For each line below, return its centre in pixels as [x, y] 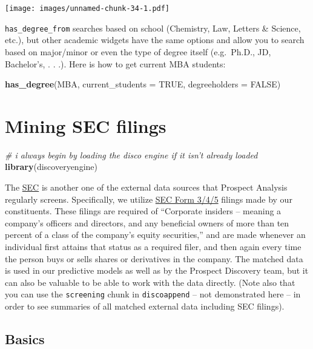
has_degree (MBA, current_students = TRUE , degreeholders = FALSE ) [143, 84]
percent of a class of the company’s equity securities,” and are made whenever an [155, 235]
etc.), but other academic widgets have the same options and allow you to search [155, 40]
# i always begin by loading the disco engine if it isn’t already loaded [131, 154]
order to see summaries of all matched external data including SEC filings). [145, 306]
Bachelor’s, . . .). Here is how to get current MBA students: [115, 63]
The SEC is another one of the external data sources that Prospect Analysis [146, 187]
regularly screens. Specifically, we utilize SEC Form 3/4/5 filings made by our [149, 199]
